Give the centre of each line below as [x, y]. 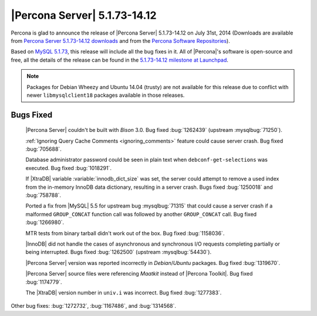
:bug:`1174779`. [44, 282]
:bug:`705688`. [43, 149]
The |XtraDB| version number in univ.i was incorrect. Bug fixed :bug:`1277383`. [124, 293]
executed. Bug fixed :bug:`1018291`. [68, 168]
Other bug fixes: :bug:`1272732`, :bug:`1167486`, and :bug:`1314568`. [93, 306]
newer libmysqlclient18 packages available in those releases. [106, 95]
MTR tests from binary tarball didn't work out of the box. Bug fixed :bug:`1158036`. [125, 233]
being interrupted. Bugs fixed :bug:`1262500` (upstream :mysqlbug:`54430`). [118, 252]
